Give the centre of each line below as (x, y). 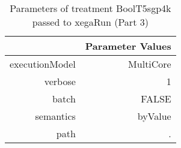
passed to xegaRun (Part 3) (90, 22)
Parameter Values (128, 46)
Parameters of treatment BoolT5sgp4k (91, 8)
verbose (60, 81)
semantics (55, 116)
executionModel (43, 64)
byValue (154, 116)
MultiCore (150, 64)
